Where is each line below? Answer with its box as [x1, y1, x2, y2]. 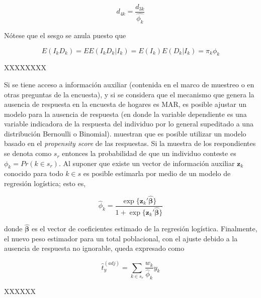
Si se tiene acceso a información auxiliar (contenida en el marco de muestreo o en [4, 79, 254, 89]
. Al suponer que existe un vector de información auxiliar [58, 158, 235, 168]
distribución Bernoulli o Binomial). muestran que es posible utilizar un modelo [4, 128, 246, 138]
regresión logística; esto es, [4, 178, 86, 189]
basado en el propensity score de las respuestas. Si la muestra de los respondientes [4, 138, 256, 148]
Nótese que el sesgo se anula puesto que [4, 30, 126, 40]
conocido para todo [4, 168, 63, 179]
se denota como [4, 148, 52, 159]
